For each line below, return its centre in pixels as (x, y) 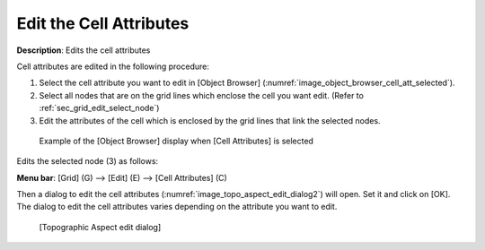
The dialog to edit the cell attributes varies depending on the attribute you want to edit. (177, 207)
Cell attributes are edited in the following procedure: (113, 66)
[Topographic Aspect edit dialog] (100, 227)
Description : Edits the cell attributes (84, 50)
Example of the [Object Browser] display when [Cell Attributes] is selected (176, 141)
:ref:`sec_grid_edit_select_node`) (99, 108)
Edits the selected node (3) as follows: (88, 161)
